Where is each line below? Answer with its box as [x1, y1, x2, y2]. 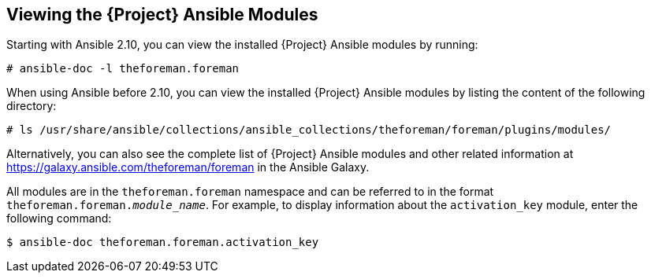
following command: [6, 211, 112, 226]
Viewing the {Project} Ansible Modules [6, 5, 318, 24]
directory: [6, 99, 57, 113]
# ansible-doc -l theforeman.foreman [6, 62, 240, 75]
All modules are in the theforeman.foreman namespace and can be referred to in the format [6, 185, 494, 199]
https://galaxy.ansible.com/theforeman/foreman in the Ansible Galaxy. [6, 160, 370, 174]
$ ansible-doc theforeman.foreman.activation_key [6, 236, 319, 249]
